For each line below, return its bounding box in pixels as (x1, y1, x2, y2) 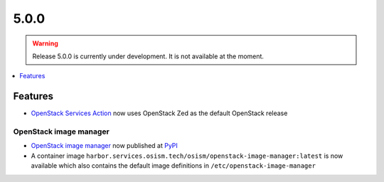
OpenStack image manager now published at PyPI (31, 141, 178, 150)
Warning (32, 39, 58, 48)
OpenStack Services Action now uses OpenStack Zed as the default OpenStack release (31, 109, 288, 117)
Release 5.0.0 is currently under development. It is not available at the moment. (32, 52, 265, 60)
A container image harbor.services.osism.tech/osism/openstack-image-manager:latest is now (31, 151, 343, 160)
